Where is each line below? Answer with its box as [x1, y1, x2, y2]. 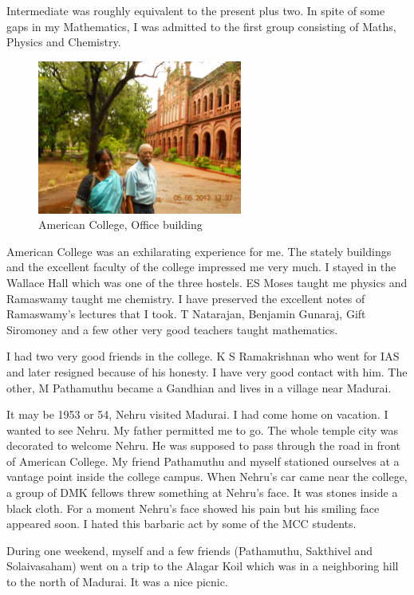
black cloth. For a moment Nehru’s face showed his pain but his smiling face [6, 499, 380, 516]
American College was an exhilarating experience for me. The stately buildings [6, 242, 392, 259]
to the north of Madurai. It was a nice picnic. [6, 573, 228, 590]
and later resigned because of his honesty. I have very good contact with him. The [6, 363, 408, 380]
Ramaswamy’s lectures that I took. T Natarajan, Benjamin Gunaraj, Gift [6, 305, 366, 322]
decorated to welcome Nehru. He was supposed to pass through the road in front [6, 437, 401, 454]
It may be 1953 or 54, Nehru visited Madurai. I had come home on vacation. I [6, 406, 388, 423]
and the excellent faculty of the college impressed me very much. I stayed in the [6, 258, 396, 275]
